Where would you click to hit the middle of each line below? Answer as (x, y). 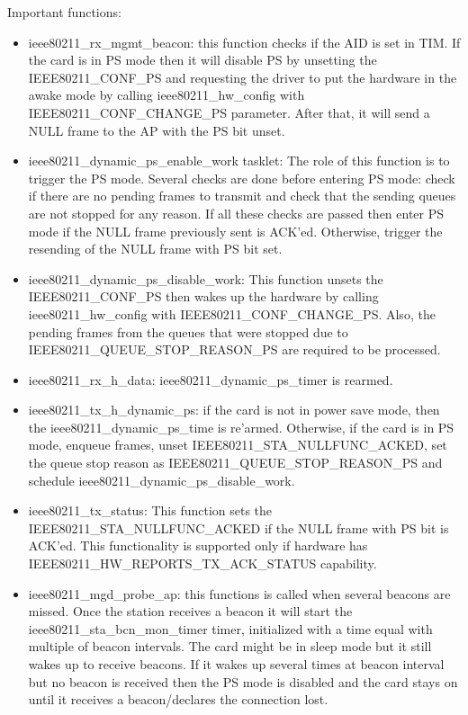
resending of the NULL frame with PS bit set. (155, 249)
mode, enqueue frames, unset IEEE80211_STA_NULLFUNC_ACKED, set (238, 445)
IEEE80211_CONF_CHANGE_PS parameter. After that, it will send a (229, 112)
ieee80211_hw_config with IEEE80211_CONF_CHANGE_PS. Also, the (232, 313)
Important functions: (64, 12)
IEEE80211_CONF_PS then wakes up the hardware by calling (203, 296)
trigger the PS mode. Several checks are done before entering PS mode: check (242, 178)
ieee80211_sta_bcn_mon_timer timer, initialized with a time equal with (230, 628)
